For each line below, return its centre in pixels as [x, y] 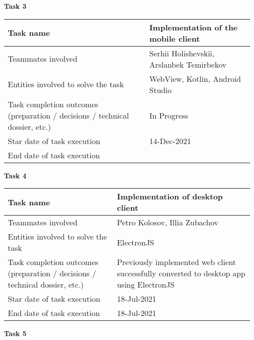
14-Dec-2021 [170, 141]
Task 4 [15, 175]
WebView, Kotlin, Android [195, 78]
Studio [160, 90]
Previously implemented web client [176, 262]
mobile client [175, 38]
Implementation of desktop [170, 196]
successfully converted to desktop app [181, 273]
